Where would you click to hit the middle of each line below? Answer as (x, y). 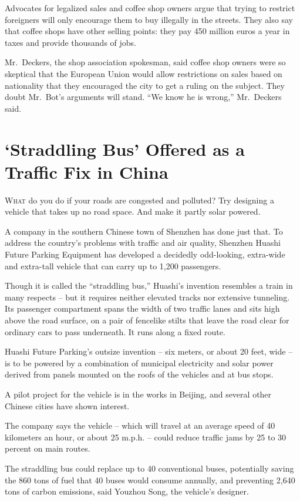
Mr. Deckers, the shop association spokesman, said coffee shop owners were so (145, 62)
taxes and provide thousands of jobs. (70, 42)
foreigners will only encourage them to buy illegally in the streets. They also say (149, 19)
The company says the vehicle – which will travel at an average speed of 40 (140, 425)
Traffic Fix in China (87, 171)
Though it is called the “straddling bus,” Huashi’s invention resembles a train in (149, 285)
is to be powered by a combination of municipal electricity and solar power (139, 363)
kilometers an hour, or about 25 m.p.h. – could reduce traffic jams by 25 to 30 (146, 437)
